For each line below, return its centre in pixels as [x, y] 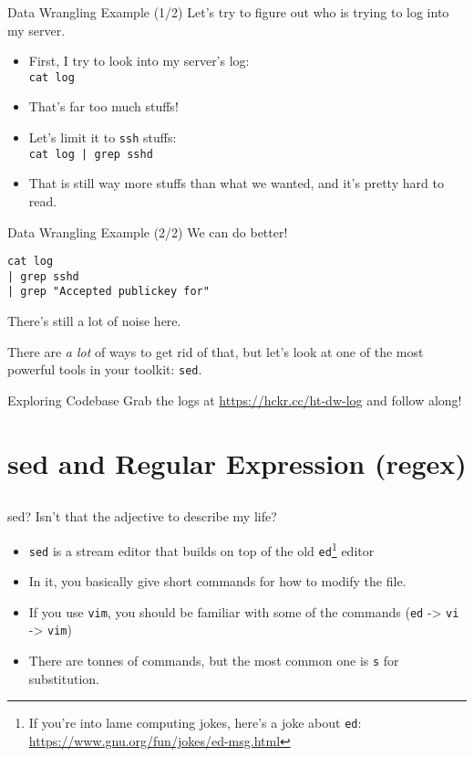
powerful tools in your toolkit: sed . [105, 369]
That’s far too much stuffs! [103, 106]
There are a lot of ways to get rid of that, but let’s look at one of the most [216, 351]
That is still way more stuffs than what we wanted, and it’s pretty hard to [236, 183]
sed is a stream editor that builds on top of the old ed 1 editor [201, 549]
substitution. [64, 678]
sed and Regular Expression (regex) [237, 463]
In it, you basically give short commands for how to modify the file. [217, 581]
